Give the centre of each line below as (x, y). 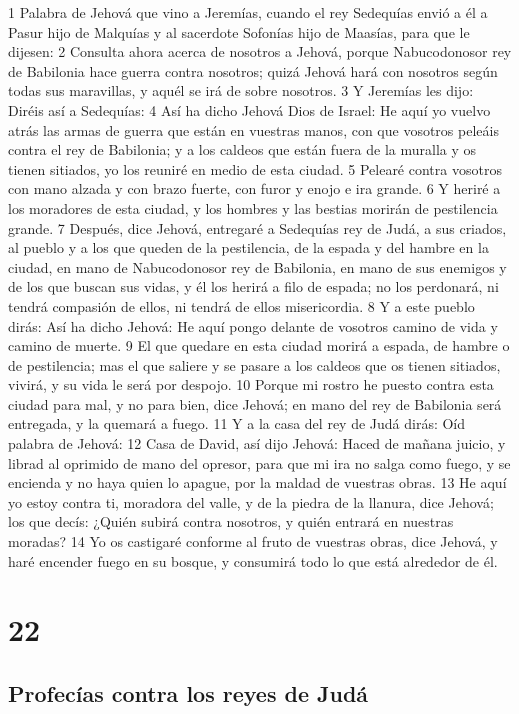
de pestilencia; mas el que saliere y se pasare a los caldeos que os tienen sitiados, (254, 364)
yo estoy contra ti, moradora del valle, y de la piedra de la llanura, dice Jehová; (251, 501)
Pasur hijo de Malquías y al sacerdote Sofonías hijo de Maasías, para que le (239, 31)
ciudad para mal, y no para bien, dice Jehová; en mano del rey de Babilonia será (255, 403)
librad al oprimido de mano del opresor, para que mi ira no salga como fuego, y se (259, 462)
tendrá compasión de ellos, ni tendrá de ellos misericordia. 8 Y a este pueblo (241, 305)
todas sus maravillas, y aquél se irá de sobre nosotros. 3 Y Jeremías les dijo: (241, 90)
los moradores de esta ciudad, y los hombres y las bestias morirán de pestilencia (253, 207)
